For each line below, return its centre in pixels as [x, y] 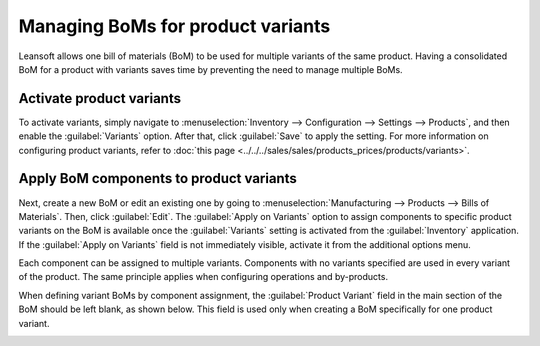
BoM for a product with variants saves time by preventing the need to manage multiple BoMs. [211, 69]
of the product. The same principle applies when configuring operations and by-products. [203, 277]
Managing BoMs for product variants [174, 26]
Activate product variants [100, 98]
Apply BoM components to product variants [157, 178]
